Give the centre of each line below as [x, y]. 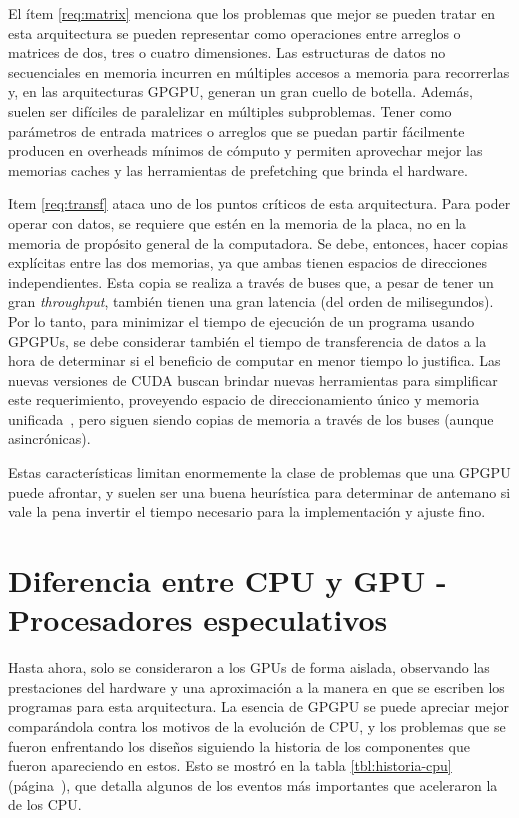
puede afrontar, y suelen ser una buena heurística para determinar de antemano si [259, 491]
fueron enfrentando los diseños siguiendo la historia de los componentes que [239, 745]
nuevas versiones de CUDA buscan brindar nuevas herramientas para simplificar [253, 379]
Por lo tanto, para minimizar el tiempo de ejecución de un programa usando [241, 320]
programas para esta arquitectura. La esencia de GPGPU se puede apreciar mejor [259, 706]
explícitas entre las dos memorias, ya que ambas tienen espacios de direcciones [247, 262]
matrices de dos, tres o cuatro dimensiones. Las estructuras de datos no [227, 52]
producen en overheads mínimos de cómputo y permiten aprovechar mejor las [245, 150]
